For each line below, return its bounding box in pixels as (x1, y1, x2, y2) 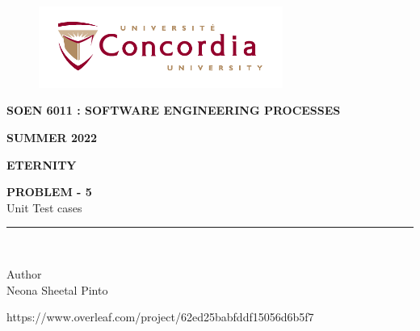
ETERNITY (6, 156, 77, 173)
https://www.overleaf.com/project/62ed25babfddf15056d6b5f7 (6, 308, 314, 325)
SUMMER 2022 (6, 128, 98, 145)
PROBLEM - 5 (6, 183, 92, 200)
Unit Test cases (6, 199, 82, 216)
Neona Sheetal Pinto (6, 281, 108, 298)
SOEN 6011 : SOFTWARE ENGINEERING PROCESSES (6, 102, 341, 119)
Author (6, 265, 42, 282)
